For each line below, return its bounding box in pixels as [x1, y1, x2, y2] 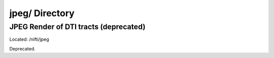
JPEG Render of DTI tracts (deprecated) [9, 22, 146, 31]
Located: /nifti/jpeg [9, 36, 49, 42]
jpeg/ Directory [9, 8, 75, 19]
